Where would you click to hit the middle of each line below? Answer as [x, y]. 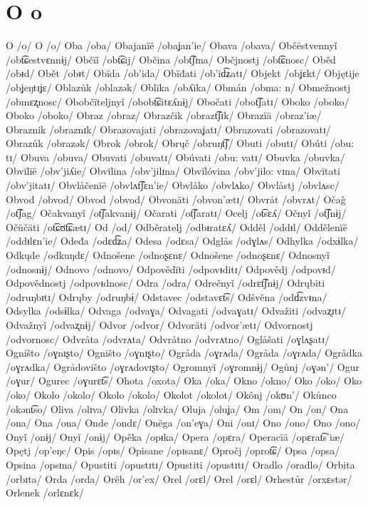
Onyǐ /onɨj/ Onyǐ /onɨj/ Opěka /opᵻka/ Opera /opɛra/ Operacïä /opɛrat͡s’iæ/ [175, 436]
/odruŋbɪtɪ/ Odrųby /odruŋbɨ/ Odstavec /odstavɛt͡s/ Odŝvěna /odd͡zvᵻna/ [167, 296]
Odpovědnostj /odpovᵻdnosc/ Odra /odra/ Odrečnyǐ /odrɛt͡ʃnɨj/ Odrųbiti [165, 283]
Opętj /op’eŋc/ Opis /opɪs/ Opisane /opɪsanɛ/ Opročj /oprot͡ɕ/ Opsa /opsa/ [173, 450]
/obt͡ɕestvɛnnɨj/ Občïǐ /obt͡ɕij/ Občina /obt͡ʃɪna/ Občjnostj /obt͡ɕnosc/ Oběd [171, 59]
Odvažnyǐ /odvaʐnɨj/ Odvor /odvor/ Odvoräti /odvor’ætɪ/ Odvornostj [159, 325]
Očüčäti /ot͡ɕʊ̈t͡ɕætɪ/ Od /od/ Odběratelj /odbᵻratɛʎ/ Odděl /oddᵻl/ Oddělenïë [177, 226]
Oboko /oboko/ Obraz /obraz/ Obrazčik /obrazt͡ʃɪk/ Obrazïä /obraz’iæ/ [164, 115]
